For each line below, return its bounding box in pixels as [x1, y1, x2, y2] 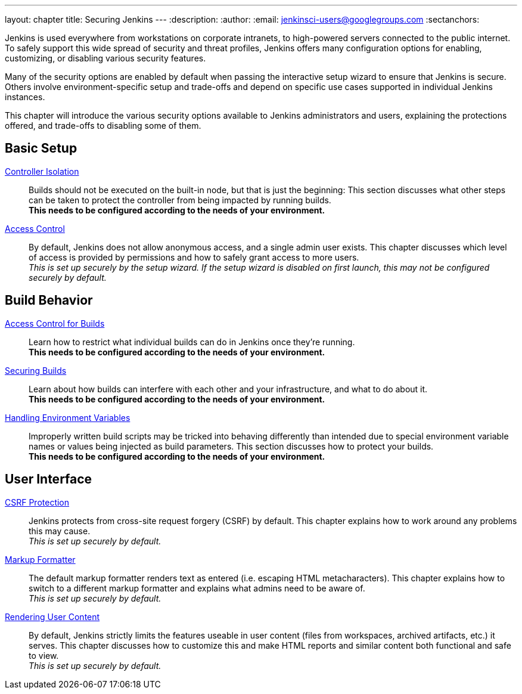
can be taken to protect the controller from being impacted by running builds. [29, 194, 331, 205]
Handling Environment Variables [5, 412, 130, 423]
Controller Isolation [5, 166, 79, 176]
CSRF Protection [5, 497, 70, 507]
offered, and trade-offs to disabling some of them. [5, 120, 201, 131]
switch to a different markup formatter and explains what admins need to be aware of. [29, 583, 365, 593]
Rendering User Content [5, 611, 100, 622]
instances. [5, 92, 45, 102]
